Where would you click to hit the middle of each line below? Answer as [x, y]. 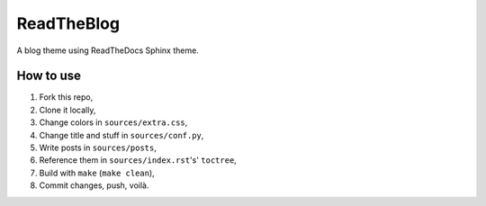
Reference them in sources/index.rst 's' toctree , [138, 160]
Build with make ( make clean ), [97, 173]
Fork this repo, [66, 97]
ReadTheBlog [68, 23]
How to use [49, 76]
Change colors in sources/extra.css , [113, 122]
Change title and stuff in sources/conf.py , [121, 135]
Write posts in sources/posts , [98, 148]
